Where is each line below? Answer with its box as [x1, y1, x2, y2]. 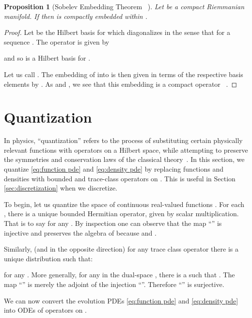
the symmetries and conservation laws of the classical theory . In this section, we [4, 154, 245, 164]
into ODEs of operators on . [4, 305, 87, 315]
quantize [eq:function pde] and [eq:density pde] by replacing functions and [4, 164, 223, 174]
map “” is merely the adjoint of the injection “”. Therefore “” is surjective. [4, 279, 224, 289]
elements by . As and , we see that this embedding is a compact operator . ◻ [4, 79, 237, 89]
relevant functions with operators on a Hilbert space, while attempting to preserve [4, 144, 248, 155]
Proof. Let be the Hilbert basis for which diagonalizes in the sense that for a [4, 27, 230, 37]
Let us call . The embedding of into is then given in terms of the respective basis [4, 69, 243, 79]
